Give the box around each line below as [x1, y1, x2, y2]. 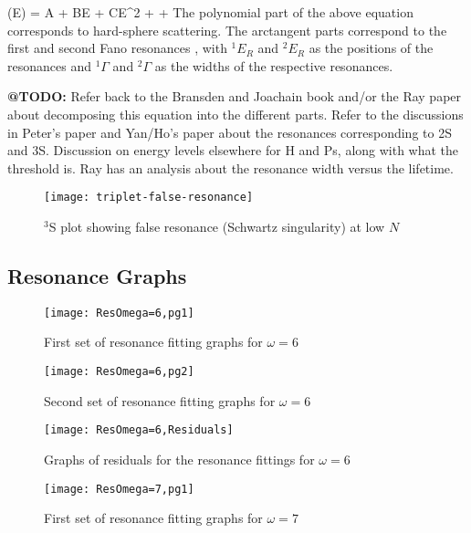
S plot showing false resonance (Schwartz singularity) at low [48, 217, 385, 235]
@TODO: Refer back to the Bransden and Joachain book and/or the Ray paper [7, 87, 462, 106]
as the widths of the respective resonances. [154, 56, 393, 75]
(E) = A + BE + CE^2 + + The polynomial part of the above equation [7, 3, 413, 21]
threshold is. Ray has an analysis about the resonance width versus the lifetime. [7, 158, 454, 177]
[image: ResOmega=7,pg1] [44, 482, 194, 496]
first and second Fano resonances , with [7, 38, 227, 57]
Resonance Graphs [7, 261, 187, 289]
